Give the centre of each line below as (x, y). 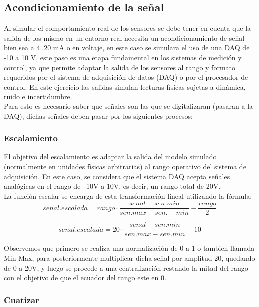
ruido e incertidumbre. (38, 96)
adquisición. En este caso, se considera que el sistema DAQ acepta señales (117, 176)
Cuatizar (22, 299)
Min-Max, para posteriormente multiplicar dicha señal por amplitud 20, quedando (129, 258)
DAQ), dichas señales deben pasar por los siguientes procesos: (98, 116)
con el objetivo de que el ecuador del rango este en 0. (85, 277)
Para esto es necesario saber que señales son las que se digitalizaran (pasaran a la (129, 106)
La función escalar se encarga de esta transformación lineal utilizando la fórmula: (128, 195)
